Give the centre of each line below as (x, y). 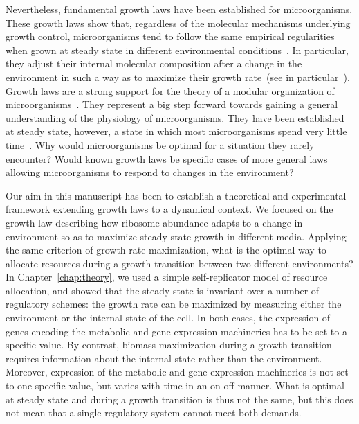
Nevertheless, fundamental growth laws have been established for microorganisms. (179, 9)
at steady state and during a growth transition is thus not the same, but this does (179, 399)
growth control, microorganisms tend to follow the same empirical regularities (170, 36)
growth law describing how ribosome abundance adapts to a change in (154, 222)
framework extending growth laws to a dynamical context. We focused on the (169, 209)
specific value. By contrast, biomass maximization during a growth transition (169, 345)
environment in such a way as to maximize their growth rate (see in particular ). (178, 77)
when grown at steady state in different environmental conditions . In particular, (177, 50)
